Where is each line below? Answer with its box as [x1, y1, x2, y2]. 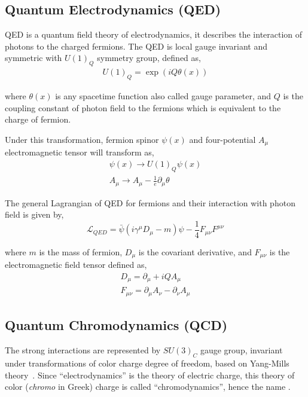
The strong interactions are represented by [5, 344, 161, 356]
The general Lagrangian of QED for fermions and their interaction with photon [5, 196, 295, 209]
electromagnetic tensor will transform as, [5, 146, 154, 158]
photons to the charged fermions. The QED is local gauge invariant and [5, 39, 268, 52]
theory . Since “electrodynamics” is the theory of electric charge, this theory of [5, 368, 295, 381]
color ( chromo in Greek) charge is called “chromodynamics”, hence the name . [5, 380, 291, 393]
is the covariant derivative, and [138, 245, 252, 258]
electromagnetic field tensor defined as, [5, 258, 147, 271]
